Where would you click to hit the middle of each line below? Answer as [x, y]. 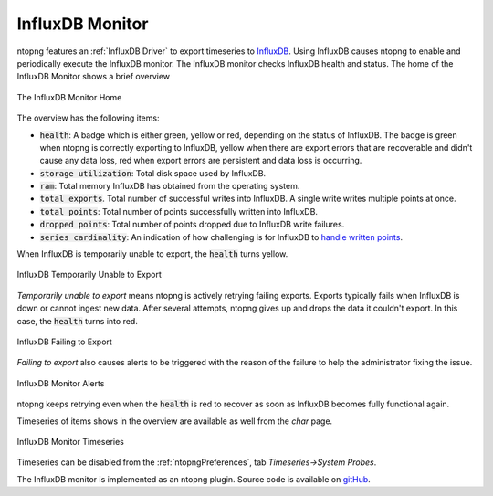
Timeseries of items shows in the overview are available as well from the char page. [175, 421]
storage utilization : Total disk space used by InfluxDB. [153, 173]
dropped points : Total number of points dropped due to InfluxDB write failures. [192, 225]
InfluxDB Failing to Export [65, 342]
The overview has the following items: [88, 118]
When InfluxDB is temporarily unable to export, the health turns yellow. [152, 254]
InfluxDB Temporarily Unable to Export [89, 275]
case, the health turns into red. [78, 321]
